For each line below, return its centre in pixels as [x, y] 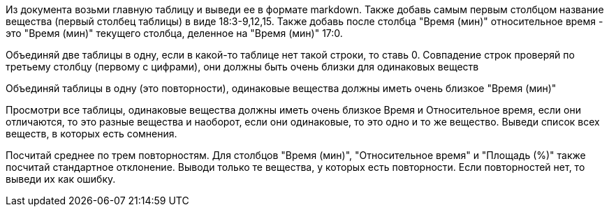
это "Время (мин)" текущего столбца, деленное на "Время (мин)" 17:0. [174, 33]
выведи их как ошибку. [61, 179]
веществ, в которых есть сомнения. [91, 134]
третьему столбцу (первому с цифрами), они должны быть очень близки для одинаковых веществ [242, 67]
